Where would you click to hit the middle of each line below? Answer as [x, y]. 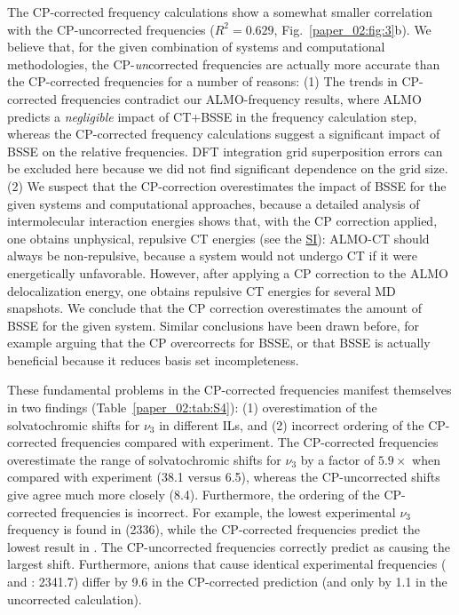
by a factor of [337, 459]
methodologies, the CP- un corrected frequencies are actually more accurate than [224, 64]
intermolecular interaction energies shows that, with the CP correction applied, [222, 221]
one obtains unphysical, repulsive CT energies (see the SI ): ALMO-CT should [218, 238]
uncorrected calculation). [75, 599]
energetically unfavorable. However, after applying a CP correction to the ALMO [228, 272]
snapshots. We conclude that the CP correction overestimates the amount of [214, 308]
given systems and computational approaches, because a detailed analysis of [214, 203]
